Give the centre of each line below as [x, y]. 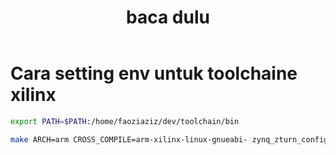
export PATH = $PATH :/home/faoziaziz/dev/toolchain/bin [125, 121]
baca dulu [168, 17]
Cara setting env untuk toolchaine [154, 73]
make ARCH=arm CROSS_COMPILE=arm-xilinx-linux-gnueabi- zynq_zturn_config [169, 139]
